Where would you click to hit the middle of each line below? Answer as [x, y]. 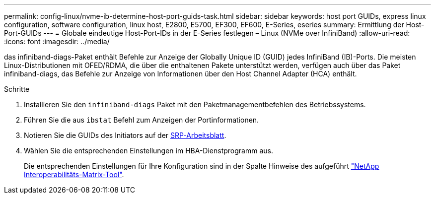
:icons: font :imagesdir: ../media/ [57, 41]
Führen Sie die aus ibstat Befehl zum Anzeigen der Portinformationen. [142, 120]
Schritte [17, 89]
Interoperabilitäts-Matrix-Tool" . [74, 174]
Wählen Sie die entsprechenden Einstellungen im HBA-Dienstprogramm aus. [149, 151]
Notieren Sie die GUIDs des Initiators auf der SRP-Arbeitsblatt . [125, 135]
